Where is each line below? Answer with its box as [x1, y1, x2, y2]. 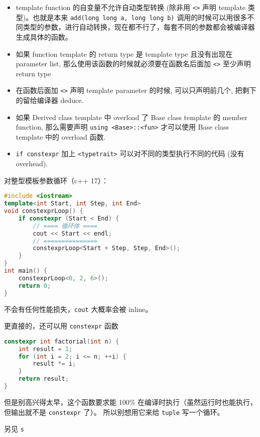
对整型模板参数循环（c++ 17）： [4, 175, 108, 185]
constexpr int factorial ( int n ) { [4, 338, 119, 345]
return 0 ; [18, 282, 51, 289]
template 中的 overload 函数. [16, 131, 106, 142]
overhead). [16, 158, 48, 169]
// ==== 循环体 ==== [33, 222, 98, 230]
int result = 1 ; [18, 345, 73, 353]
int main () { [4, 267, 47, 275]
